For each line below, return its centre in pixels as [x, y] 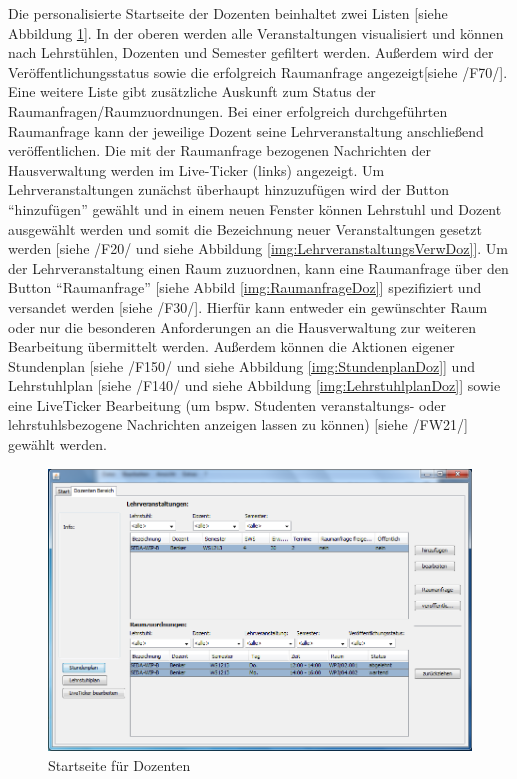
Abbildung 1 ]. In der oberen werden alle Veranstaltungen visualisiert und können [256, 32]
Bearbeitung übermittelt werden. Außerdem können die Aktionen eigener [231, 346]
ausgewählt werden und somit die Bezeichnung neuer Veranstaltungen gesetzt [245, 228]
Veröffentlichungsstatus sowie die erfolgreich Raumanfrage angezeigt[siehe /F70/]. [258, 71]
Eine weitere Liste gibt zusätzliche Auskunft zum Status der [192, 91]
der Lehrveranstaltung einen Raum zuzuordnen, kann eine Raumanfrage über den [258, 267]
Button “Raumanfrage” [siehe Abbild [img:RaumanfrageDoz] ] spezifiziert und [245, 287]
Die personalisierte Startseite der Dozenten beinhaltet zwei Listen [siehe [228, 13]
